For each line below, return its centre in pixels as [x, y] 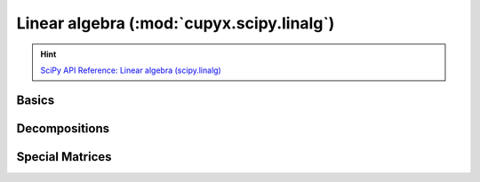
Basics [36, 100]
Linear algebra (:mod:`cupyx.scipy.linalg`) [176, 23]
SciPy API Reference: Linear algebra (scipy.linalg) [131, 70]
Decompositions [63, 128]
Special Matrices [64, 157]
